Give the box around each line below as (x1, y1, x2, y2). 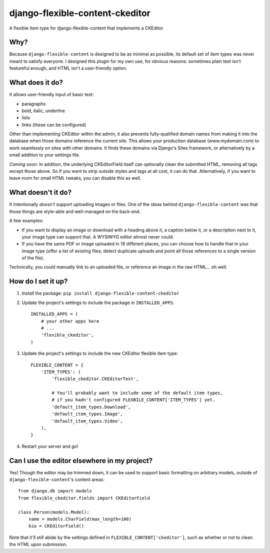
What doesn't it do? (9, 188, 72, 197)
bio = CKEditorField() (28, 523, 84, 529)
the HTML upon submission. (9, 541, 67, 547)
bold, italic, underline (21, 108, 65, 114)
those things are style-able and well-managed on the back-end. (9, 208, 141, 214)
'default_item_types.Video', (51, 418, 123, 424)
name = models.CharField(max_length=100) (28, 516, 132, 522)
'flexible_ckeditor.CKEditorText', (51, 376, 139, 382)
